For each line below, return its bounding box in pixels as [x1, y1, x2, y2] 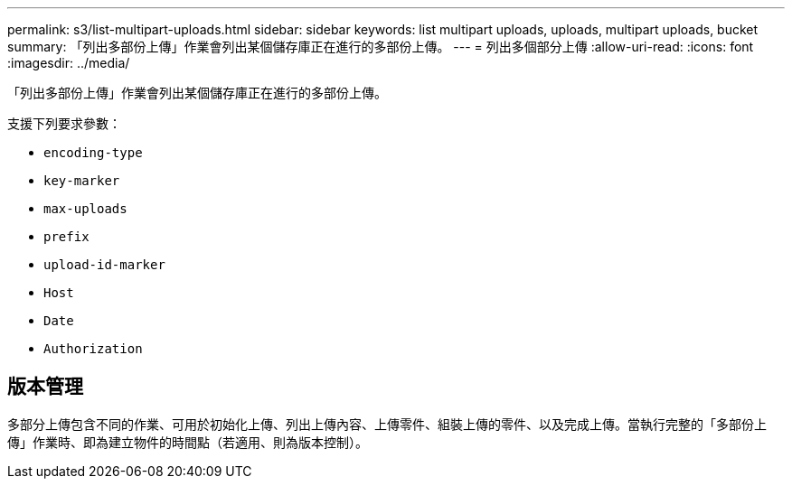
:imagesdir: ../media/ [7, 55, 130, 70]
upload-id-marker [43, 257, 165, 272]
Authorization [43, 341, 143, 356]
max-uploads [43, 201, 127, 216]
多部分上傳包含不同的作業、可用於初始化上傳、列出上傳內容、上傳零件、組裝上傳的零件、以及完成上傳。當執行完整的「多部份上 [7, 416, 767, 432]
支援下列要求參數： [7, 116, 121, 131]
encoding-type [43, 145, 143, 160]
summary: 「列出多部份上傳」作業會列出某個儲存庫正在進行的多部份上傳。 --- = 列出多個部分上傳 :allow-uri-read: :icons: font [7, 39, 754, 54]
